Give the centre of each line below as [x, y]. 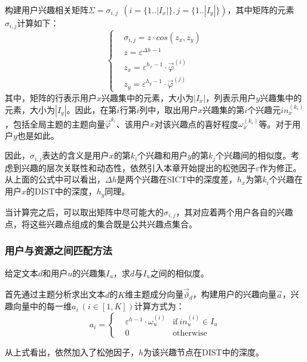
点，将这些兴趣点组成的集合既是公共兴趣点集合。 [101, 223]
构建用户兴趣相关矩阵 [47, 10]
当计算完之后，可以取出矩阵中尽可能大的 [84, 212]
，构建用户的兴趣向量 [234, 294]
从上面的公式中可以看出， [55, 179]
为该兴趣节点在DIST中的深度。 [204, 352]
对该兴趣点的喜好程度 [196, 124]
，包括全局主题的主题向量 [55, 124]
